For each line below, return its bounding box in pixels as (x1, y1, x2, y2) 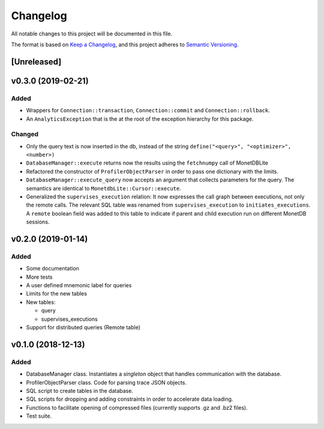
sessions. (26, 218, 50, 225)
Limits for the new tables (26, 290, 87, 297)
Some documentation (26, 265, 79, 272)
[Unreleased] (11, 56, 62, 67)
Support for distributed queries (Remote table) (26, 324, 141, 331)
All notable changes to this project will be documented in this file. (11, 30, 173, 37)
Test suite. (26, 412, 52, 420)
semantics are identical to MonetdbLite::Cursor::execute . (26, 184, 181, 192)
